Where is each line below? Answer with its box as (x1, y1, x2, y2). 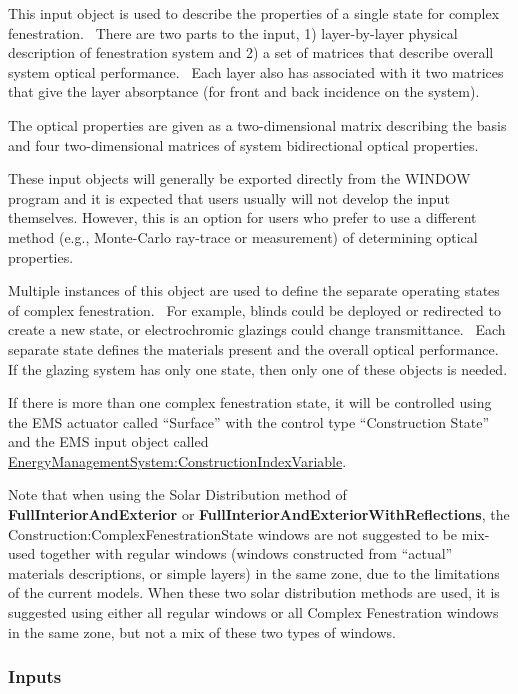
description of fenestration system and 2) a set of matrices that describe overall (8, 42, 494, 63)
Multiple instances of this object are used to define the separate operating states (8, 280, 500, 301)
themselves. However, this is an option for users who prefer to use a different (8, 207, 477, 228)
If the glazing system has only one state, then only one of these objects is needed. (8, 358, 508, 379)
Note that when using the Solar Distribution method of (8, 484, 347, 505)
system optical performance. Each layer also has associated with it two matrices (8, 61, 504, 82)
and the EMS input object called (8, 431, 209, 452)
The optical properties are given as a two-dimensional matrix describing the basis (8, 114, 507, 135)
